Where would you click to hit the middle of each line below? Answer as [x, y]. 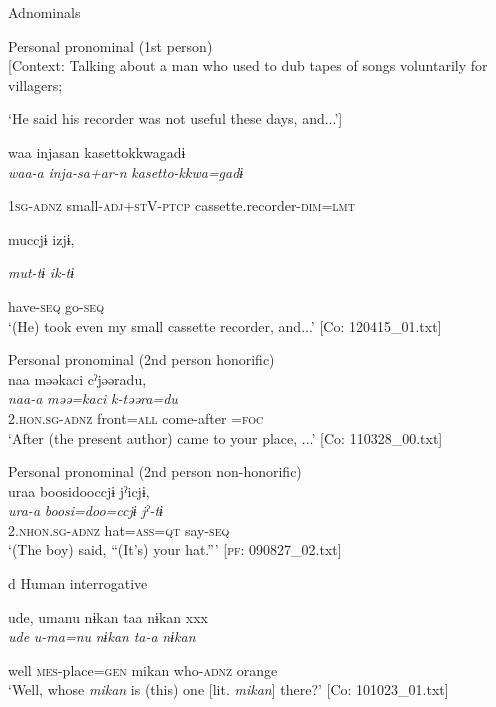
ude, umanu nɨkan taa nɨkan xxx [108, 616]
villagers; [35, 84]
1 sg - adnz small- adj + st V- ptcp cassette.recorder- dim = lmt [181, 205]
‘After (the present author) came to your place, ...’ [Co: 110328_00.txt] [225, 437]
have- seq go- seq [56, 305]
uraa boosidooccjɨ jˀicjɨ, [79, 490]
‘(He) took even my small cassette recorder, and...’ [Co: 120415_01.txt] [225, 325]
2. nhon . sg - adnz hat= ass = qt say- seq [119, 529]
